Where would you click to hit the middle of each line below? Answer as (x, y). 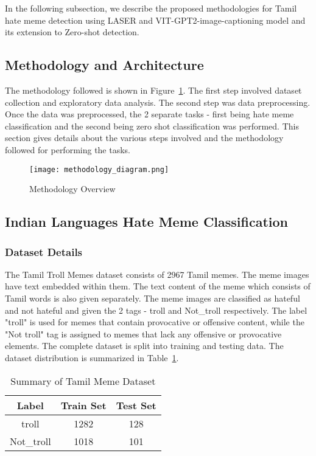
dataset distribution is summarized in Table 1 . (92, 357)
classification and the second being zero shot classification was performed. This (152, 126)
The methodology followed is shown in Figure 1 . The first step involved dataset (153, 90)
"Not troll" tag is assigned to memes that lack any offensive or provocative (143, 333)
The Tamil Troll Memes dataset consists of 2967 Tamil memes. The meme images (157, 274)
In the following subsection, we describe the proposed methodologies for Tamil (151, 8)
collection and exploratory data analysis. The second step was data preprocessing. (158, 102)
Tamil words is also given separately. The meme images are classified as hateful (153, 298)
